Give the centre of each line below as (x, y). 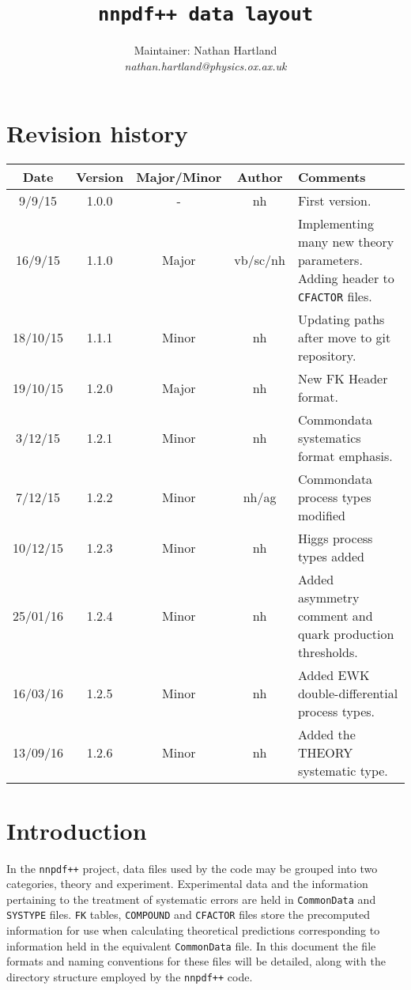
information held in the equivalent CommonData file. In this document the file (191, 945)
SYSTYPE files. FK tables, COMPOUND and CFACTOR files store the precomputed (189, 914)
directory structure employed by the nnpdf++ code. (130, 976)
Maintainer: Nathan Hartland (205, 50)
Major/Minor (179, 177)
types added (331, 557)
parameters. (330, 260)
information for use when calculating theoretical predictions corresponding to (193, 930)
